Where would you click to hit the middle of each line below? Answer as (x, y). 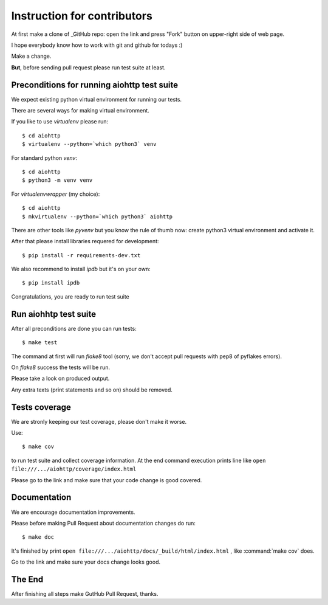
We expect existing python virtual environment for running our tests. (97, 99)
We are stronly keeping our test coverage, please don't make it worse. (99, 421)
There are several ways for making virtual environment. (80, 111)
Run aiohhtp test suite (54, 314)
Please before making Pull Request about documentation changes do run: (103, 523)
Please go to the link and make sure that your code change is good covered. (107, 480)
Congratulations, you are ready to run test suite (70, 296)
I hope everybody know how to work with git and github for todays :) (97, 45)
